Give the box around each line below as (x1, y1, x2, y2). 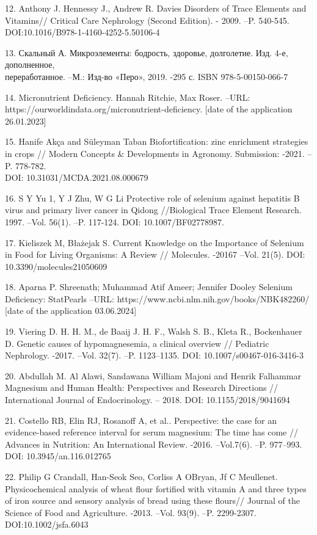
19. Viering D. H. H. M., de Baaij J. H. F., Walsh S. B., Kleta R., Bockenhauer (5, 325, 302, 338)
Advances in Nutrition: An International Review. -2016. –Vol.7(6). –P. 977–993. (5, 437, 302, 450)
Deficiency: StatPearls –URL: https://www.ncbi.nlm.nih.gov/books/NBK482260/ (5, 292, 310, 305)
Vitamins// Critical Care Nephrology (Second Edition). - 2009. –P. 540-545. (5, 13, 290, 26)
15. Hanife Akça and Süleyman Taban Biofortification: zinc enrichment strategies (5, 135, 308, 148)
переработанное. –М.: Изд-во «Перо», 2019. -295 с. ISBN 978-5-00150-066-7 (5, 70, 288, 82)
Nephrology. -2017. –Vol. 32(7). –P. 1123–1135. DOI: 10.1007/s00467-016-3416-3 (5, 349, 304, 362)
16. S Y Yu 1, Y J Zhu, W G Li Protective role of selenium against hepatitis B (5, 191, 300, 204)
